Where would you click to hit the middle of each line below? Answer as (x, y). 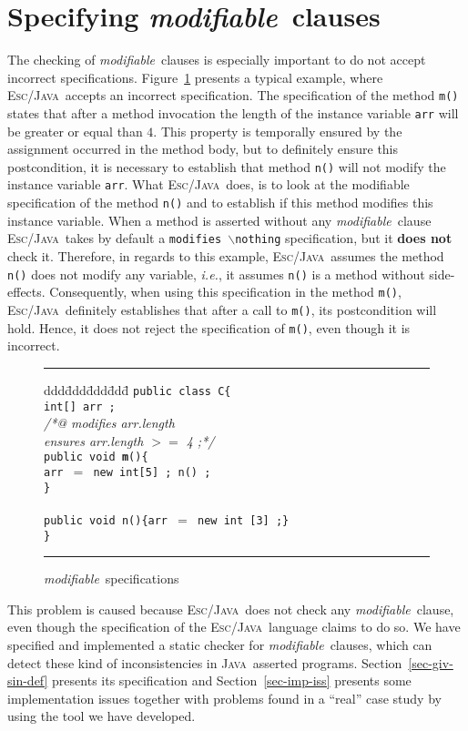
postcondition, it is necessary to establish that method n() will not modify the (227, 166)
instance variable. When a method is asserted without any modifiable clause (219, 220)
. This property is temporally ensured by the (278, 131)
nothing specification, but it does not (344, 238)
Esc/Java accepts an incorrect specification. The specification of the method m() (233, 95)
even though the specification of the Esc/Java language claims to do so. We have (234, 627)
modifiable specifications (112, 579)
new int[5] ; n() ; (152, 472)
